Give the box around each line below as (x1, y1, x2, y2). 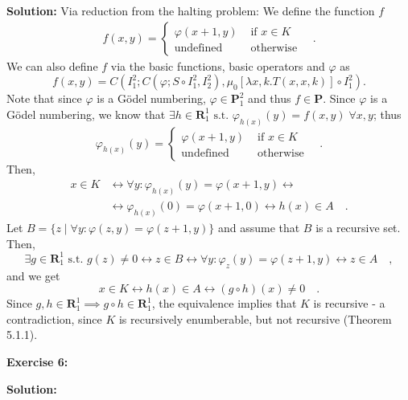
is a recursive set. (315, 219, 401, 236)
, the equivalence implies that (151, 295, 297, 312)
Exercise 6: (6, 353, 68, 369)
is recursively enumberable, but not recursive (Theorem (118, 310, 392, 327)
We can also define (6, 57, 98, 74)
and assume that (217, 219, 300, 236)
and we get (6, 267, 60, 284)
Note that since (6, 90, 82, 107)
